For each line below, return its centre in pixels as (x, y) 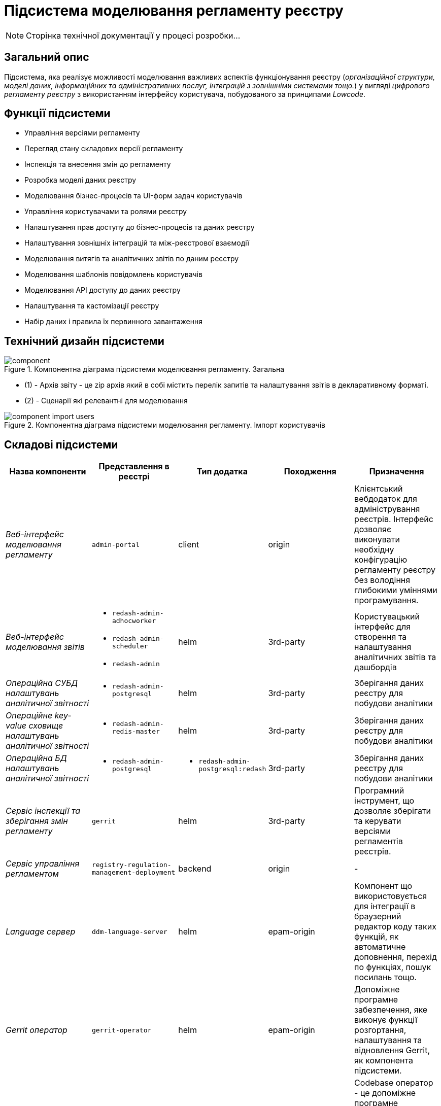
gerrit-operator (122, 1030)
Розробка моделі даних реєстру (80, 180)
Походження (310, 472)
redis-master (136, 732)
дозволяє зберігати (393, 811)
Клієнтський (379, 489)
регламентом (32, 874)
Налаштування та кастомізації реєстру (92, 306)
